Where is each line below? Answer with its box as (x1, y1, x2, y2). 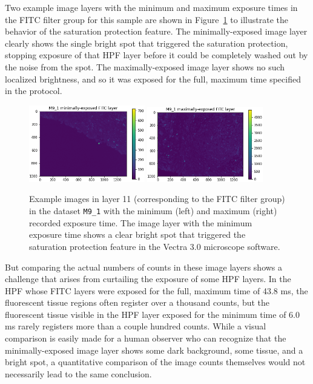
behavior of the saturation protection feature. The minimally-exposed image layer (5, 25, 308, 38)
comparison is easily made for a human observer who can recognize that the (5, 332, 286, 345)
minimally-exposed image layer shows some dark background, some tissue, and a (5, 343, 303, 356)
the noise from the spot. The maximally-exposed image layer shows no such (5, 60, 285, 73)
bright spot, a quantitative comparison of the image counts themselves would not (5, 355, 306, 368)
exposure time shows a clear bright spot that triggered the (29, 228, 246, 241)
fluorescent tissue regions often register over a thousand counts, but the (5, 296, 270, 309)
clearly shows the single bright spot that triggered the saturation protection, (5, 36, 288, 49)
